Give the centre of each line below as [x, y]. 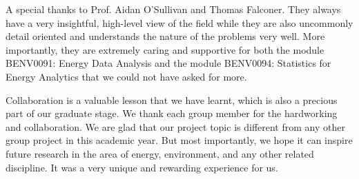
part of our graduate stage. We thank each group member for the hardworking [172, 113]
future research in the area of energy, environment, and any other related [160, 153]
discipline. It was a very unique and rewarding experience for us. [142, 167]
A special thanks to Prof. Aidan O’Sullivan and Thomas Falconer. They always [173, 9]
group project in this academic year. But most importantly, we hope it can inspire [179, 140]
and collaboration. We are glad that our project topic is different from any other [175, 126]
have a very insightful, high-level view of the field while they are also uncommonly [179, 22]
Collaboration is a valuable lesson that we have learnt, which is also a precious [172, 99]
